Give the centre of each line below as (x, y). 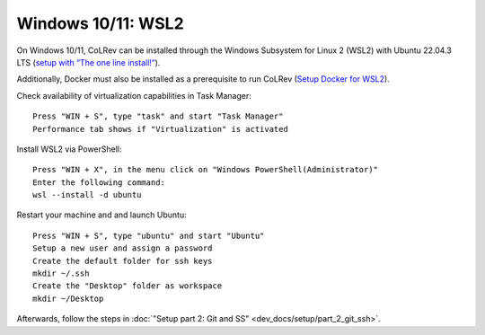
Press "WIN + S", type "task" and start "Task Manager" (158, 116)
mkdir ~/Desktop (68, 298)
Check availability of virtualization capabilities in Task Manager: (134, 95)
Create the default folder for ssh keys (123, 261)
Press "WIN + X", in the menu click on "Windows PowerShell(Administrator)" (206, 170)
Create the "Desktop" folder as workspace (128, 286)
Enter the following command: (99, 182)
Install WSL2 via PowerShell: (69, 149)
